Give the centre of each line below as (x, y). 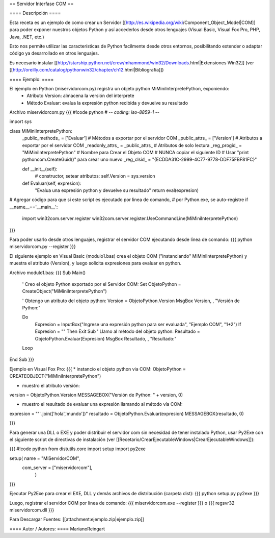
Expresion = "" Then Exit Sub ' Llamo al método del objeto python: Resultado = (118, 331)
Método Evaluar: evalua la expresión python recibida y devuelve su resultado (107, 103)
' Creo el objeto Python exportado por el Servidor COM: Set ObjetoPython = (102, 284)
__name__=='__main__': (34, 207)
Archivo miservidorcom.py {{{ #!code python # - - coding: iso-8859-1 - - (85, 112)
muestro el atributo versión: (51, 385)
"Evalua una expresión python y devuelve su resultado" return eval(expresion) (117, 190)
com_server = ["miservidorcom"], (57, 468)
